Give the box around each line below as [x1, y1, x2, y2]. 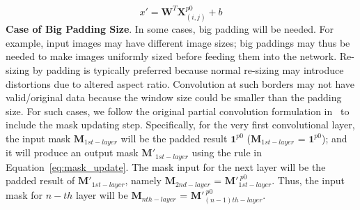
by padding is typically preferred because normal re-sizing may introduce [32, 63, 344, 77]
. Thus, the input [272, 173, 345, 188]
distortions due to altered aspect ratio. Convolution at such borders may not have [6, 76, 355, 91]
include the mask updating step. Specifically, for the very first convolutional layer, [6, 117, 355, 132]
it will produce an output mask [6, 145, 139, 160]
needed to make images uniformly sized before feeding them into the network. [6, 49, 337, 63]
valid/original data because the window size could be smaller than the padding [6, 90, 342, 105]
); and [321, 130, 347, 145]
